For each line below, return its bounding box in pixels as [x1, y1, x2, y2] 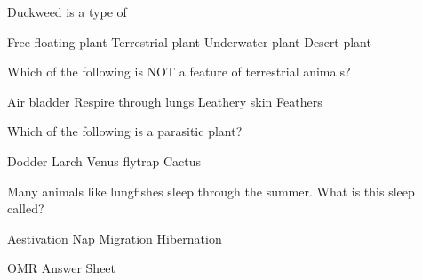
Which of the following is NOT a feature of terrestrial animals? [7, 62, 351, 81]
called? [7, 199, 44, 218]
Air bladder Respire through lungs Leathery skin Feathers [7, 92, 322, 110]
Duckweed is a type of [7, 3, 127, 20]
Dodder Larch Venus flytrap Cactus [7, 151, 202, 170]
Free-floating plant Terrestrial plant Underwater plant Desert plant [7, 32, 371, 51]
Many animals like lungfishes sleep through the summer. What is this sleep [7, 181, 415, 200]
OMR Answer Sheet [7, 259, 116, 277]
